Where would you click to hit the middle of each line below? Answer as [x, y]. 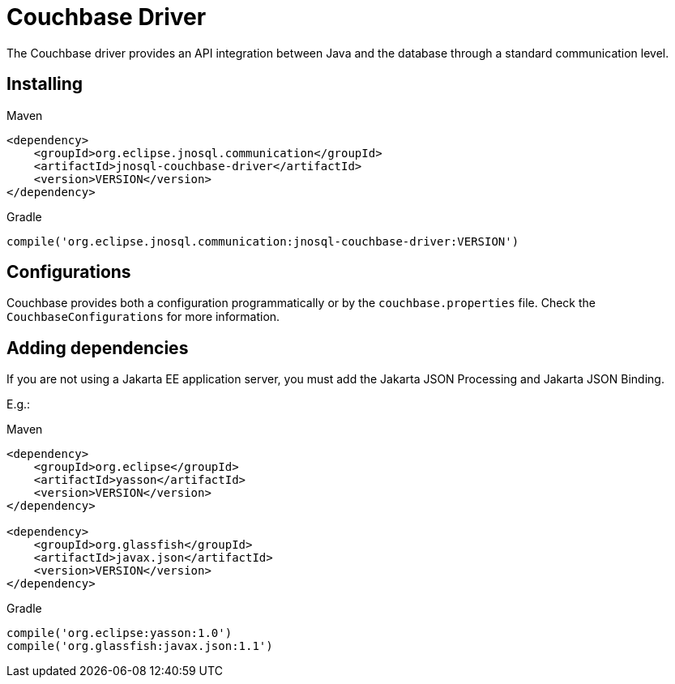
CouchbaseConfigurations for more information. [143, 317]
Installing [45, 84]
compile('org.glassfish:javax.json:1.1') [140, 646]
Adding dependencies [98, 348]
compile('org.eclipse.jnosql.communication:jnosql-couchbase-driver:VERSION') [263, 241]
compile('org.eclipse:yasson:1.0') [120, 633]
